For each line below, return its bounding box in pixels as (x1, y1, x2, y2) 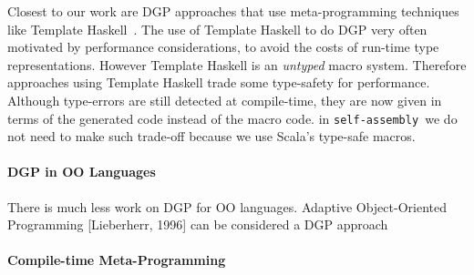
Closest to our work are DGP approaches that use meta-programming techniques (7, 2, 459, 20)
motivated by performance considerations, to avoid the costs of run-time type (7, 37, 439, 56)
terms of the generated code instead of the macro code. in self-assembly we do (7, 108, 458, 127)
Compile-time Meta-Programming (7, 250, 226, 270)
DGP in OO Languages (7, 162, 156, 181)
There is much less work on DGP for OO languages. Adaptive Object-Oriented (7, 197, 447, 216)
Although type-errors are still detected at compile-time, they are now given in (7, 90, 442, 109)
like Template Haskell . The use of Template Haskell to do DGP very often (7, 19, 428, 38)
